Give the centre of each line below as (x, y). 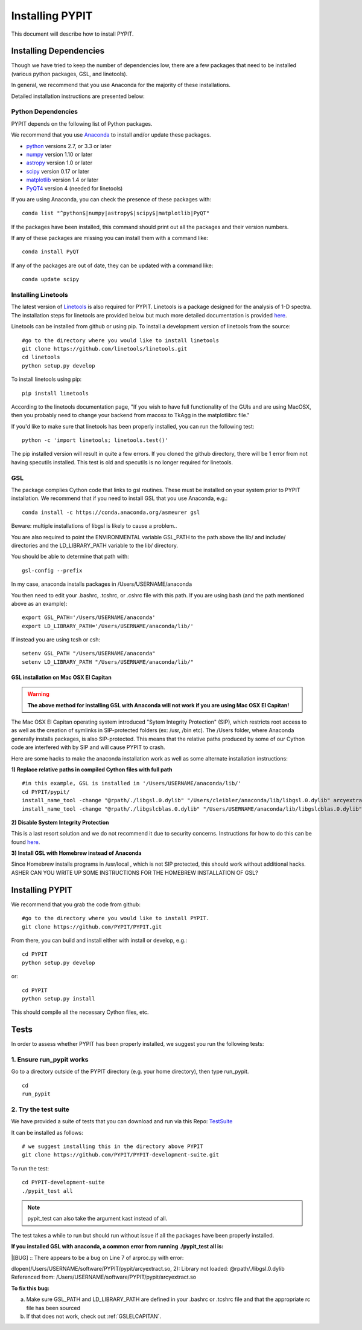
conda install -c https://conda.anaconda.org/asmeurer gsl (111, 512)
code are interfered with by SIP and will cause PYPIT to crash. (88, 747)
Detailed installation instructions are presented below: (78, 96)
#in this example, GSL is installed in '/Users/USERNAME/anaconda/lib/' (132, 783)
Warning (38, 694)
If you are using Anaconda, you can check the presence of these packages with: (111, 199)
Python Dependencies (45, 112)
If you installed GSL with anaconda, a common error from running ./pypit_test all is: (117, 1247)
